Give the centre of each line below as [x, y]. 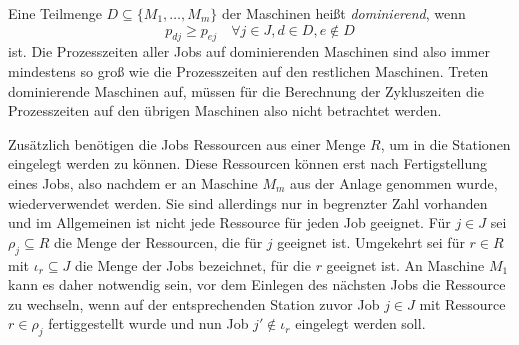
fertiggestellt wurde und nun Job [148, 323]
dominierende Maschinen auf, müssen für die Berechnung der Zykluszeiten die [246, 90]
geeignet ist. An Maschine [405, 264]
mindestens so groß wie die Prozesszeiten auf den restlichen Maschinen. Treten [248, 70]
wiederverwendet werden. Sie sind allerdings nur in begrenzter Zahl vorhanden [248, 202]
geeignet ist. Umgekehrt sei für [371, 241]
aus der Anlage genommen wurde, [394, 182]
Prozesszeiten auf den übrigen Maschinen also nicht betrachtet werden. [225, 110]
